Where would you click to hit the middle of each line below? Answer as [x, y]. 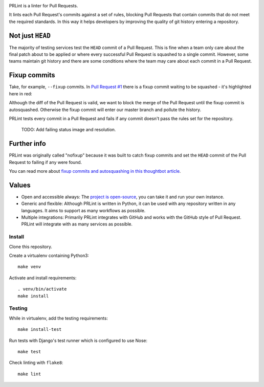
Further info [28, 144]
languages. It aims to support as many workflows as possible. [83, 210]
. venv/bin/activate [42, 289]
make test [29, 352]
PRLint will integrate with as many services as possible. [77, 224]
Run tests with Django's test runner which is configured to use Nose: [78, 341]
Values [20, 185]
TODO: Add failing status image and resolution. [68, 130]
